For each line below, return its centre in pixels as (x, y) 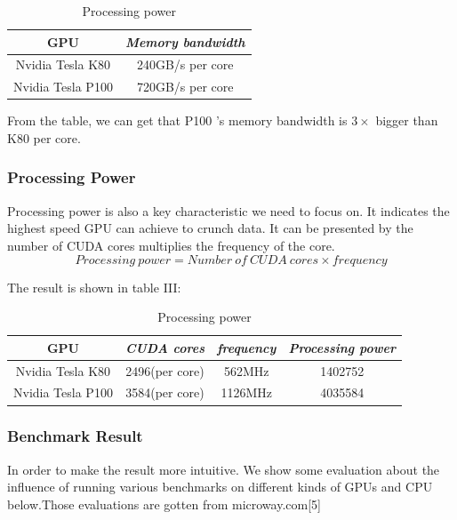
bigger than (407, 120)
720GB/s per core (185, 87)
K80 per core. (44, 137)
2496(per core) (165, 370)
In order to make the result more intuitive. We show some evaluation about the (224, 469)
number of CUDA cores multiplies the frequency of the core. (171, 245)
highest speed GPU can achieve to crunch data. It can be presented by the (210, 228)
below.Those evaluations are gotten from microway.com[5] (164, 504)
